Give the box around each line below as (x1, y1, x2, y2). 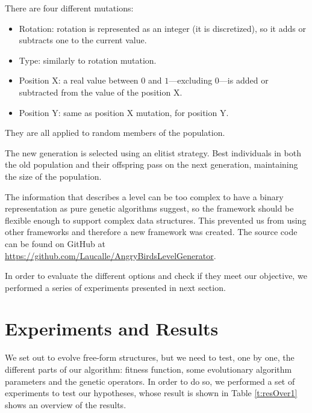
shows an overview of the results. (5, 398, 126, 411)
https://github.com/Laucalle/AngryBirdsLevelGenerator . (5, 249, 216, 262)
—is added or (219, 74, 269, 87)
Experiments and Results (5, 316, 219, 341)
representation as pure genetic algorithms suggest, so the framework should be (5, 202, 294, 215)
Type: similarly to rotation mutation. (19, 54, 157, 66)
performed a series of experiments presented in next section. (5, 281, 226, 293)
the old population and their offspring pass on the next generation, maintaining (5, 158, 298, 171)
